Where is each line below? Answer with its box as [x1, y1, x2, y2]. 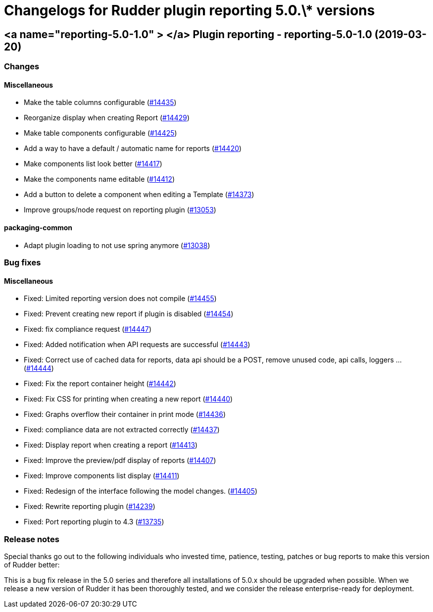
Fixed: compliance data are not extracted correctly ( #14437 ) [24, 425, 220, 434]
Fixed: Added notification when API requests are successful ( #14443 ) [24, 340, 250, 349]
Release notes [4, 534, 59, 544]
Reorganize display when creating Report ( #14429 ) [24, 113, 190, 122]
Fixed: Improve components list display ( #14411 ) [24, 471, 180, 480]
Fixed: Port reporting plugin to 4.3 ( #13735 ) [24, 517, 164, 526]
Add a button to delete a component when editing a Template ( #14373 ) [24, 190, 254, 199]
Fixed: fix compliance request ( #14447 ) [24, 325, 152, 334]
